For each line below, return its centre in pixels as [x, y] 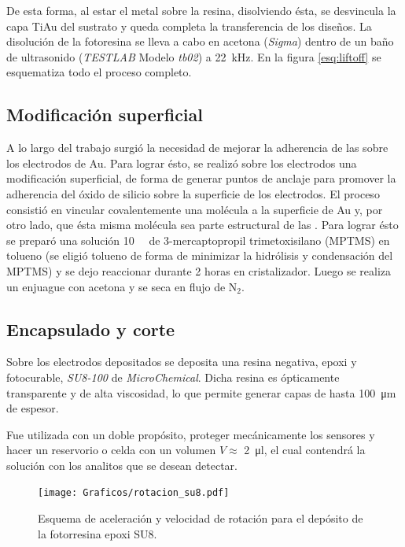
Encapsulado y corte [91, 329]
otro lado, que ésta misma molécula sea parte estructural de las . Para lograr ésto [202, 225]
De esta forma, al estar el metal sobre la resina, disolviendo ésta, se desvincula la [201, 10]
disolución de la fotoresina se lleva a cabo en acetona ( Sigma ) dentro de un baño [200, 41]
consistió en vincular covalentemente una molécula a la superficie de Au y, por [195, 209]
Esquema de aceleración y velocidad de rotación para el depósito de [201, 518]
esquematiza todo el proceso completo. [99, 72]
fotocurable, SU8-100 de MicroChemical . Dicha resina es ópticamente [173, 377]
